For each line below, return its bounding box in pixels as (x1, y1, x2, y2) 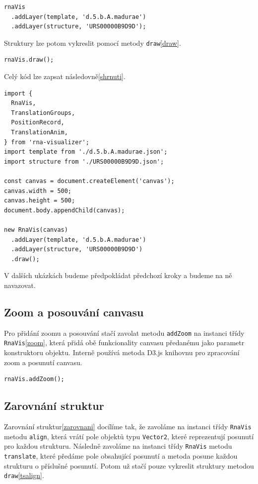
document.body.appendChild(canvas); (4, 206, 125, 214)
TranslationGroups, (11, 109, 75, 116)
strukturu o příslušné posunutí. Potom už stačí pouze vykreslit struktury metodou (4, 460, 254, 471)
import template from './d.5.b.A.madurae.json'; (4, 148, 168, 156)
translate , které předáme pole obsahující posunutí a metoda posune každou (4, 450, 238, 461)
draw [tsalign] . (4, 470, 44, 481)
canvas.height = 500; (4, 197, 75, 204)
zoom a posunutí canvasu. (4, 357, 82, 367)
